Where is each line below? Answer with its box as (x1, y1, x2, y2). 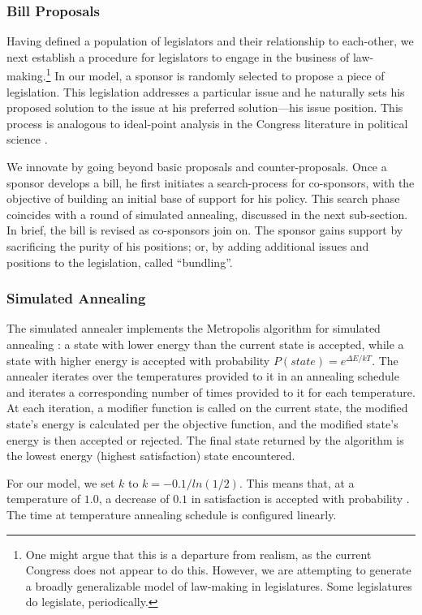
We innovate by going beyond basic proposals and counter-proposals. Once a (6, 158, 387, 175)
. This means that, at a (239, 474, 355, 491)
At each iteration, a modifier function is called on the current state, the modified (6, 399, 408, 416)
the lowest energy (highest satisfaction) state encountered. (6, 447, 295, 464)
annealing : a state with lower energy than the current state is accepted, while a (6, 336, 404, 352)
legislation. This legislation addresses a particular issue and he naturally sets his (6, 83, 405, 100)
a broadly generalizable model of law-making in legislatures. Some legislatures (25, 577, 412, 594)
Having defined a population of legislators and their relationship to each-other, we (6, 32, 414, 49)
